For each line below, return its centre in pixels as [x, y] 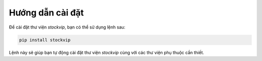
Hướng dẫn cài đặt [47, 13]
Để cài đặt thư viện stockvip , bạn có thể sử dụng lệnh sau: [67, 27]
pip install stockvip [45, 40]
